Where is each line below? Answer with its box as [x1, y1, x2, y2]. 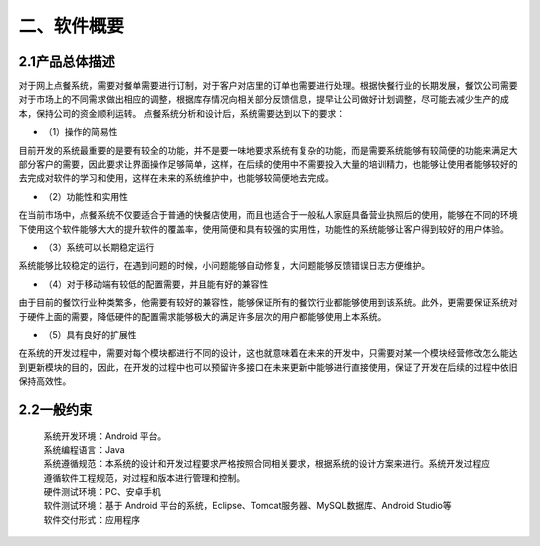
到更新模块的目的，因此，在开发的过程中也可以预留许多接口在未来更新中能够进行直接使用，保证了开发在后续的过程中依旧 [18, 361, 518, 373]
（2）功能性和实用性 [43, 190, 129, 202]
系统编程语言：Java [43, 443, 125, 455]
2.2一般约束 [18, 401, 93, 418]
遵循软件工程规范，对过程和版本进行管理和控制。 [43, 471, 245, 484]
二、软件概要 [18, 15, 125, 37]
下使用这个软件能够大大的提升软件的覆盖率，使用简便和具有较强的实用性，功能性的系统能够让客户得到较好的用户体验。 [18, 223, 509, 235]
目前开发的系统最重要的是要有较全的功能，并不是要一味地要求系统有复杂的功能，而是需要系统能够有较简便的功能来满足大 [18, 144, 518, 156]
